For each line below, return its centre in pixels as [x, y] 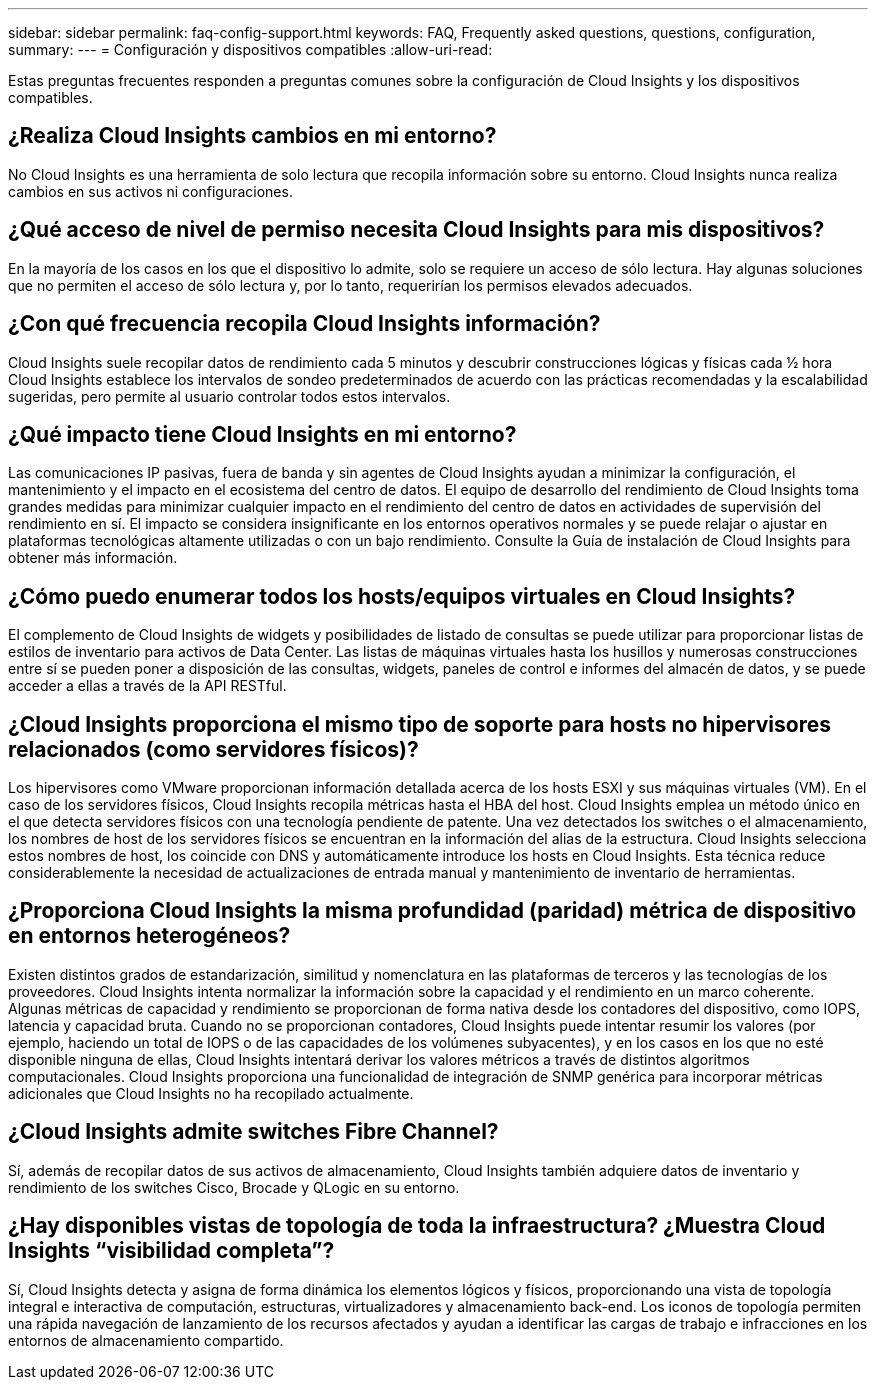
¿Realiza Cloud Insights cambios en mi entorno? [252, 136]
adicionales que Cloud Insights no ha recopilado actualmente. [211, 1093]
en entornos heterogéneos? [149, 936]
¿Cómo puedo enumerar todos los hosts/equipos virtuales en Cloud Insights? [402, 596]
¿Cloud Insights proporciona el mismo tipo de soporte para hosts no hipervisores [419, 724]
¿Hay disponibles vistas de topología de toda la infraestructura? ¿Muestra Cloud [417, 1226]
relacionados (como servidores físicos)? [213, 749]
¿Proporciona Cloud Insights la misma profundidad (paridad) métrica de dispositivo [432, 911]
